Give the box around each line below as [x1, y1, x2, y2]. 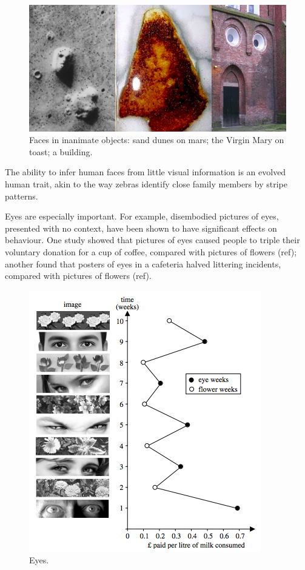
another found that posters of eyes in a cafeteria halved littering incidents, [5, 257, 281, 270]
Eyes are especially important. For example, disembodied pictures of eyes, [5, 210, 279, 223]
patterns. [5, 189, 38, 202]
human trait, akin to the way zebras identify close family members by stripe [5, 178, 287, 190]
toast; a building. [29, 145, 93, 158]
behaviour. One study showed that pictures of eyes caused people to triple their [5, 233, 300, 246]
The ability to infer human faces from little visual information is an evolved [5, 166, 286, 178]
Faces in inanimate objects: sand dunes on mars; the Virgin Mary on [29, 133, 284, 146]
